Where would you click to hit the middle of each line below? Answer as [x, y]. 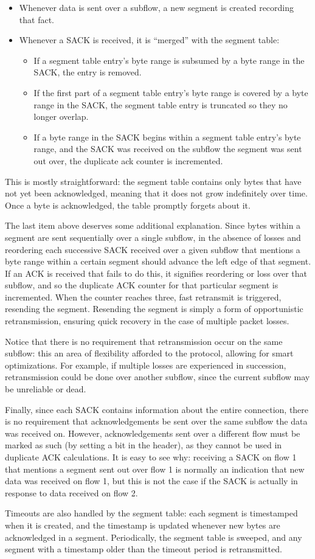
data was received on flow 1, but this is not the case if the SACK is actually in [151, 481]
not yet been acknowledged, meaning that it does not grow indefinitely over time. [156, 193]
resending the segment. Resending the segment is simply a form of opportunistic [154, 309]
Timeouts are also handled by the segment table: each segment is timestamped [151, 513]
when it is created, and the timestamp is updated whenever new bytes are [143, 525]
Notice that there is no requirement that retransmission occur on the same [144, 341]
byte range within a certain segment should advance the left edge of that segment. [158, 261]
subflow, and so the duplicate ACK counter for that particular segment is [142, 285]
